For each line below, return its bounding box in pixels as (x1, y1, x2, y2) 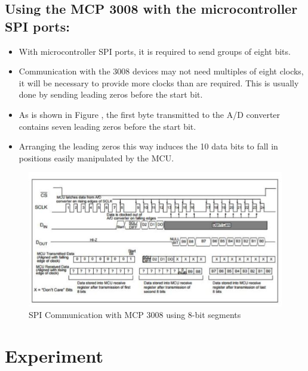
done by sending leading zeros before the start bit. (19, 88, 203, 101)
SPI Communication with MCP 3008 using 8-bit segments (29, 308, 241, 321)
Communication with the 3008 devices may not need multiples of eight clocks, (19, 65, 304, 77)
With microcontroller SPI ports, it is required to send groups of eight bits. (19, 45, 291, 57)
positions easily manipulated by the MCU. (19, 151, 174, 164)
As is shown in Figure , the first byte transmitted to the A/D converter (19, 108, 281, 120)
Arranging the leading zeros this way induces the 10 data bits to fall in (19, 140, 278, 152)
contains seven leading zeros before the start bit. (19, 120, 196, 132)
